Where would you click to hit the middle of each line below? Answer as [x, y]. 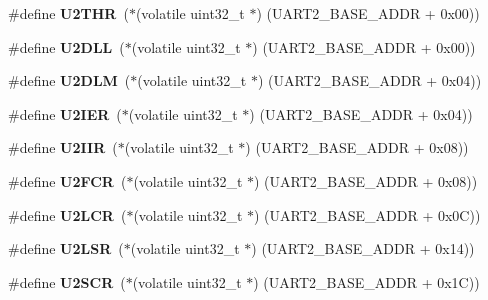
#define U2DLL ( [66, 46]
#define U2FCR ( [67, 180]
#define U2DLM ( [69, 80]
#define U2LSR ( [66, 248]
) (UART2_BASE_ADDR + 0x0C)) [367, 214]
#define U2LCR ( [67, 214]
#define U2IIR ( [63, 147]
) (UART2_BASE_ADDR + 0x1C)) [366, 281]
